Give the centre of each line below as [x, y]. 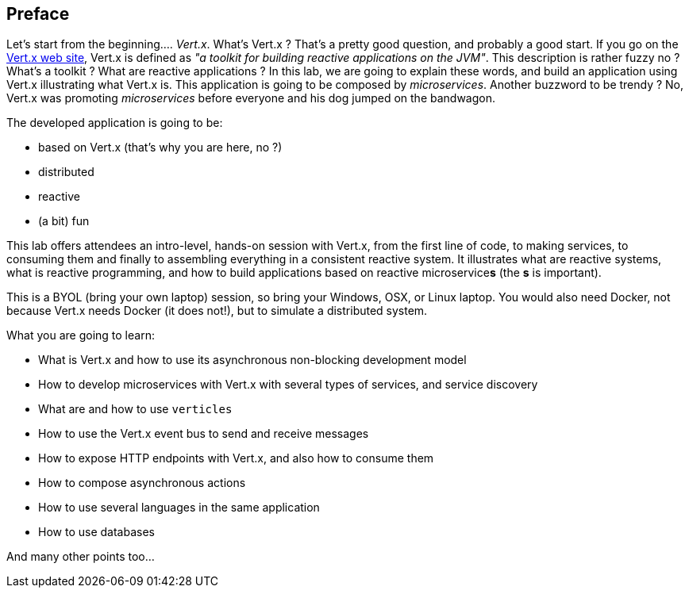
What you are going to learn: [81, 335]
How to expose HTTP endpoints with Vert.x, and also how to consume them [236, 458]
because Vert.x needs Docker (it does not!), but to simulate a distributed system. [217, 311]
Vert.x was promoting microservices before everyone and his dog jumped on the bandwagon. [251, 98]
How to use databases [96, 532]
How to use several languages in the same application [179, 508]
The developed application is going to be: [115, 123]
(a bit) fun [64, 221]
